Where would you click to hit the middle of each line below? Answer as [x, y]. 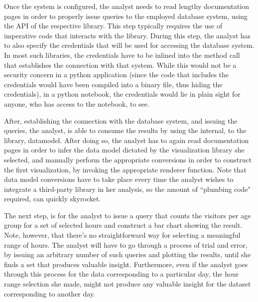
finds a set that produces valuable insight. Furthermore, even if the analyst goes [126, 264]
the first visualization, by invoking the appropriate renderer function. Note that [125, 169]
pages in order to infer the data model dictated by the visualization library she [124, 150]
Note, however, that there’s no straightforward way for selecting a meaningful [122, 235]
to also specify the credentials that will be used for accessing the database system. [129, 45]
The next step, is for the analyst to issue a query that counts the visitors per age [128, 215]
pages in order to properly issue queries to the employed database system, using [126, 16]
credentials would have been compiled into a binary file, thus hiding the [113, 84]
